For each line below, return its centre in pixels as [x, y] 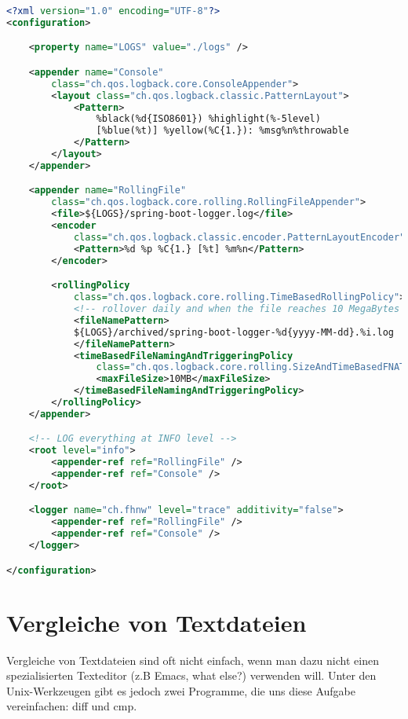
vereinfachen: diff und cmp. [72, 706]
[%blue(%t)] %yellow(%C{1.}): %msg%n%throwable [222, 131]
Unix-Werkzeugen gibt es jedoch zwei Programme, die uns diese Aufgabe [181, 690]
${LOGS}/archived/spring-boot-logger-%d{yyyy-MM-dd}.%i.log [233, 332]
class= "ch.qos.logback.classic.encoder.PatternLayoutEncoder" [239, 237]
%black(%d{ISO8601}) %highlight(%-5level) [208, 119]
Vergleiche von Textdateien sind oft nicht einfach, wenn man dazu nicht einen [193, 660]
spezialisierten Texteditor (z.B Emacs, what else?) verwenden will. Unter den [191, 675]
